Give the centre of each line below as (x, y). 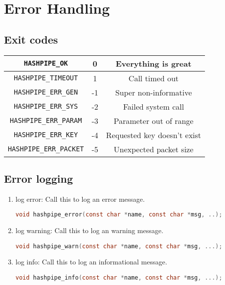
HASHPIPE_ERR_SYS (46, 107)
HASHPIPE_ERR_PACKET (46, 149)
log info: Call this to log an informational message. (91, 262)
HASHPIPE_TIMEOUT (46, 78)
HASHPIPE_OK (46, 63)
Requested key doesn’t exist (154, 135)
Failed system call (154, 106)
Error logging (38, 178)
